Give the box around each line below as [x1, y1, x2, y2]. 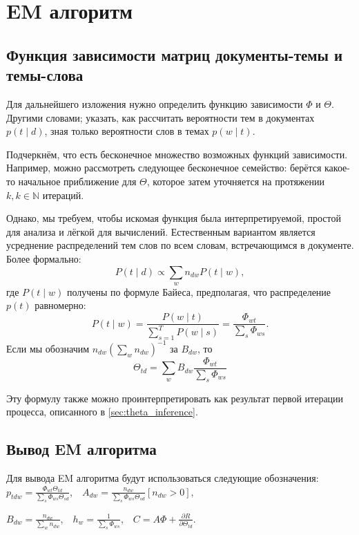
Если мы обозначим [6, 341, 90, 355]
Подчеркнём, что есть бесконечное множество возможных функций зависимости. [6, 147, 348, 161]
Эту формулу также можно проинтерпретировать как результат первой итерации [6, 391, 344, 405]
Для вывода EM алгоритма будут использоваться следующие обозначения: [6, 471, 319, 485]
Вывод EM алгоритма [6, 438, 157, 460]
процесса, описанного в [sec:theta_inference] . [6, 404, 198, 419]
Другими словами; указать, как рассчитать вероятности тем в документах [6, 110, 315, 124]
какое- [324, 160, 350, 175]
